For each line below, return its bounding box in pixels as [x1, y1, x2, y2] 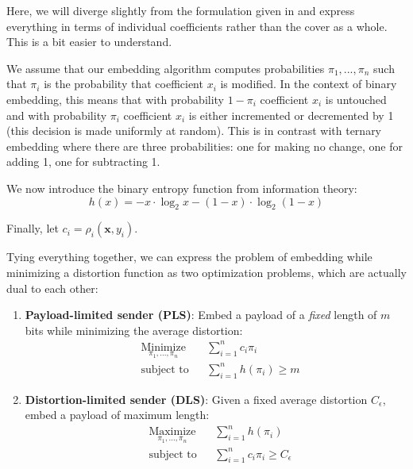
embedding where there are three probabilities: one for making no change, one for [6, 137, 403, 154]
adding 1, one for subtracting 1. [6, 153, 160, 170]
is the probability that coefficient [44, 75, 203, 92]
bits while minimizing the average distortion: [25, 321, 243, 338]
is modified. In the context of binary [220, 75, 397, 92]
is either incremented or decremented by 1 [188, 106, 394, 123]
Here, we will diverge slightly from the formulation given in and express [6, 2, 355, 18]
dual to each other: [6, 279, 98, 296]
